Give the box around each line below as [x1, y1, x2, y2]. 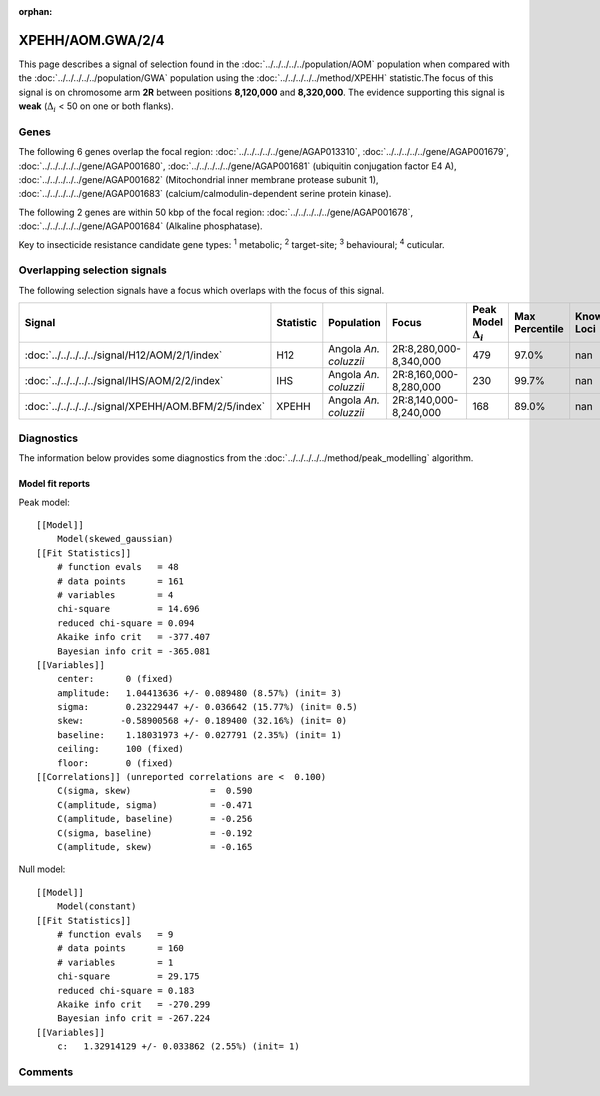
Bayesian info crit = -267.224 [56, 1013, 211, 1024]
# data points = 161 [56, 575, 185, 587]
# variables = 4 [56, 589, 174, 600]
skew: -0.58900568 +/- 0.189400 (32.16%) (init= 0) [56, 715, 348, 727]
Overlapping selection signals [18, 263, 167, 277]
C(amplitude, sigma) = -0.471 [56, 799, 253, 810]
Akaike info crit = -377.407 [56, 631, 211, 643]
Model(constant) [56, 901, 137, 912]
